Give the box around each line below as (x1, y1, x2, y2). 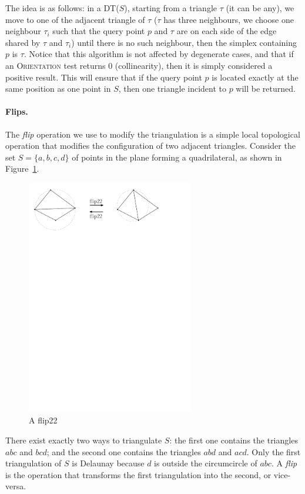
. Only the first (246, 445, 301, 458)
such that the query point (52, 25, 145, 37)
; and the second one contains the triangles (46, 445, 201, 458)
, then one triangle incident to (118, 82, 226, 95)
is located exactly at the (212, 71, 299, 83)
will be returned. (236, 82, 296, 95)
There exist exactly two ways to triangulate (5, 434, 162, 446)
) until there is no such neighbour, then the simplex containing (71, 36, 297, 48)
